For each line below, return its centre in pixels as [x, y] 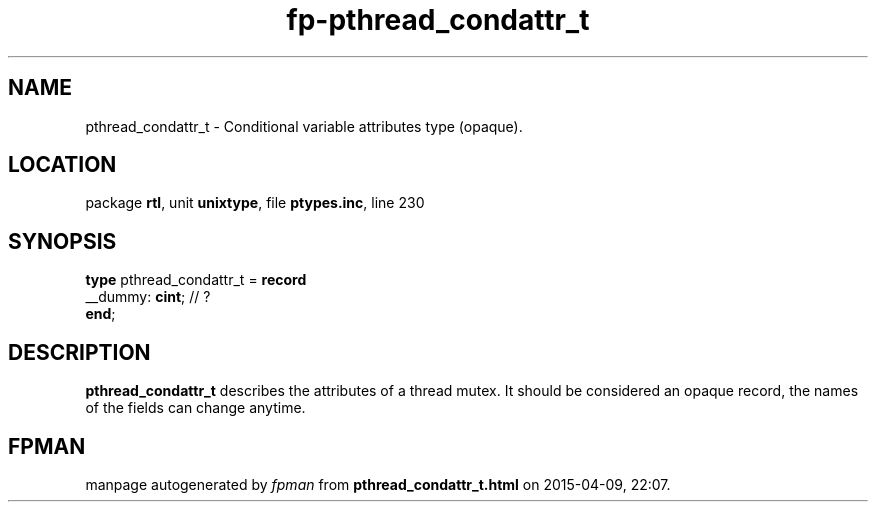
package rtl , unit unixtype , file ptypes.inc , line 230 [255, 203]
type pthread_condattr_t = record [196, 280]
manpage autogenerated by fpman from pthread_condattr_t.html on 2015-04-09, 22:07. [378, 484]
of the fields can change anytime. [195, 408]
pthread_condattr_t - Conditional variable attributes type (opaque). [304, 126]
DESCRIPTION [79, 352]
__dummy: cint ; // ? [148, 297]
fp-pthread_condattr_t [438, 20]
